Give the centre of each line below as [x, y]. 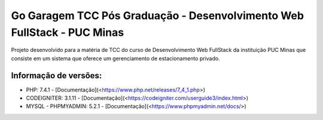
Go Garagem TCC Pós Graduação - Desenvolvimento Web [158, 16]
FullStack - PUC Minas [68, 32]
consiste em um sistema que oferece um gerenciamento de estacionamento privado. [116, 58]
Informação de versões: [57, 76]
